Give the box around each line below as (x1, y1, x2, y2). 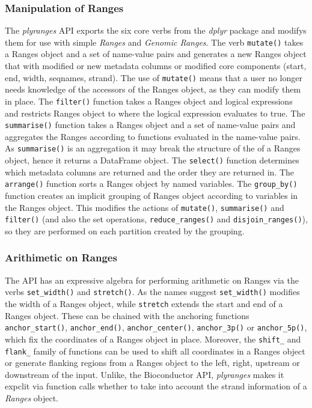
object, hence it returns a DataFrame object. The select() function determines (5, 154, 299, 166)
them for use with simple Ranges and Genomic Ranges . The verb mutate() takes (5, 35, 304, 48)
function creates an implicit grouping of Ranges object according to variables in (5, 189, 298, 201)
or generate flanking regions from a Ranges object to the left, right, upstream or (5, 356, 300, 369)
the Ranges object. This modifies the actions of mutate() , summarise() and (5, 201, 284, 213)
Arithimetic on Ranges (5, 250, 117, 265)
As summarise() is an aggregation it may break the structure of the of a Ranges (5, 142, 301, 154)
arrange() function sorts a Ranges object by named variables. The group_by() (5, 177, 298, 190)
